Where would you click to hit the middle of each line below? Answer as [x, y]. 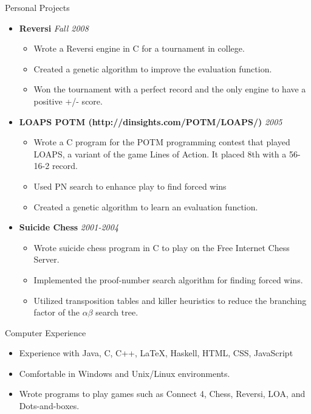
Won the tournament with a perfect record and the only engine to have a [170, 89]
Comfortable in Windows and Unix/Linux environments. [125, 373]
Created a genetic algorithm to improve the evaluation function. [153, 68]
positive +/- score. [68, 101]
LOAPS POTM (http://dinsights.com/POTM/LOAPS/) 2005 [151, 121]
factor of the [57, 312]
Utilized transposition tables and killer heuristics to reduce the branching [170, 300]
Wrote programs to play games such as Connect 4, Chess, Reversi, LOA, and [162, 394]
